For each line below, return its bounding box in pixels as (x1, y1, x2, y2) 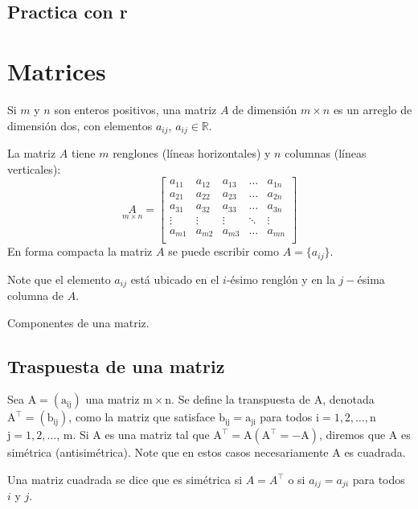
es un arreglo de (333, 101, 412, 117)
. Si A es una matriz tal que (72, 426, 210, 443)
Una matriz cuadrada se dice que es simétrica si (7, 471, 243, 488)
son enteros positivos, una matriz (54, 101, 217, 117)
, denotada (322, 391, 375, 408)
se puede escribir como (168, 243, 280, 260)
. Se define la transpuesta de (171, 391, 310, 408)
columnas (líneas (285, 144, 367, 161)
